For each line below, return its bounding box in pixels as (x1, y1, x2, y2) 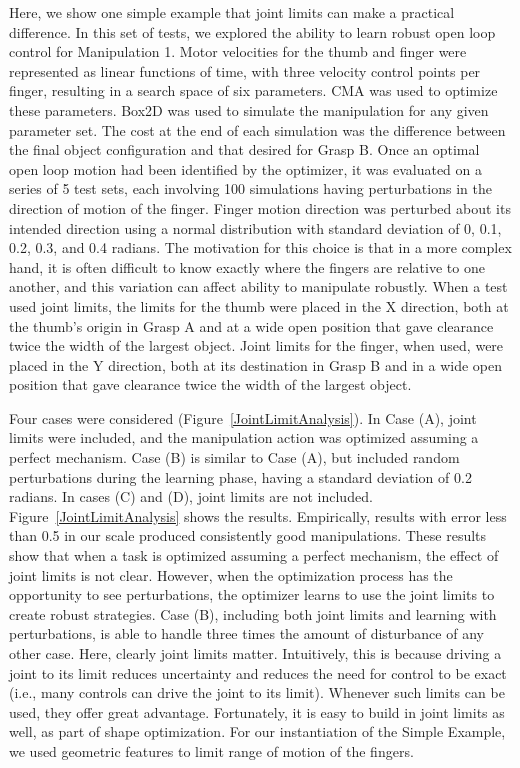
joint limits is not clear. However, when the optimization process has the (9, 564, 453, 585)
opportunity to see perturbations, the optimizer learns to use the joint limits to (9, 584, 495, 605)
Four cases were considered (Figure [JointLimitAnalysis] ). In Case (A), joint (9, 407, 477, 428)
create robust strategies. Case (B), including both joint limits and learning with (9, 603, 497, 624)
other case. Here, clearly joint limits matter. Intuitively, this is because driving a (9, 643, 502, 663)
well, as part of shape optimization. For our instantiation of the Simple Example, (9, 721, 506, 742)
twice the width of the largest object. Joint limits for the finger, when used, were (9, 335, 504, 356)
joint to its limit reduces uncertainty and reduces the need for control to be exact (9, 662, 507, 683)
